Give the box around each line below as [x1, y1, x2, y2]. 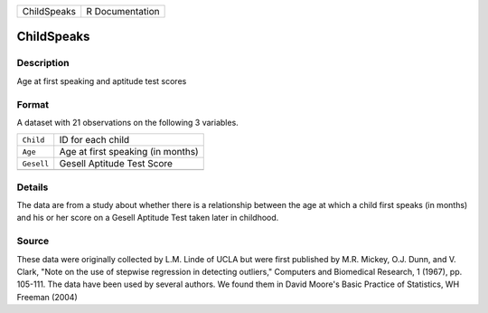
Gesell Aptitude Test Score [59, 157, 174, 170]
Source [16, 235, 50, 248]
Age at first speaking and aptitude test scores [16, 75, 187, 86]
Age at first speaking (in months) [59, 146, 199, 158]
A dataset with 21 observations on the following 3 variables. [16, 117, 239, 128]
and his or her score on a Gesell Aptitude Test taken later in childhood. [16, 213, 279, 223]
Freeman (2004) [16, 291, 79, 302]
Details [16, 181, 49, 194]
